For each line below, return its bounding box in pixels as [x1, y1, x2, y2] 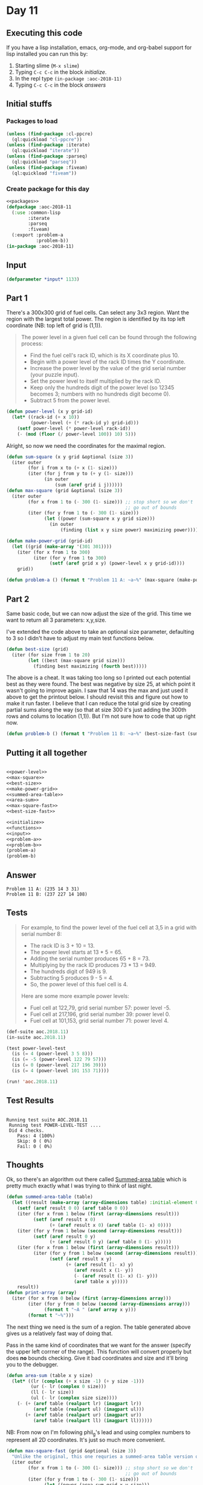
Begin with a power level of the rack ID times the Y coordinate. [30, 358, 185, 365]
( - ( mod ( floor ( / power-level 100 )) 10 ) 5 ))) [17, 431, 137, 437]
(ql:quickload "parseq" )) [11, 159, 77, 165]
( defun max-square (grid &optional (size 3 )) [6, 487, 123, 494]
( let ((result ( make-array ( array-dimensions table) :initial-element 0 [11, 1200, 199, 1206]
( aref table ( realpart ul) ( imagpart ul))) [33, 1406, 145, 1412]
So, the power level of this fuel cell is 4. [30, 980, 128, 988]
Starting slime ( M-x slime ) [14, 62, 80, 69]
